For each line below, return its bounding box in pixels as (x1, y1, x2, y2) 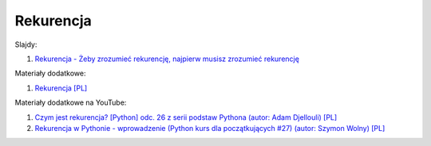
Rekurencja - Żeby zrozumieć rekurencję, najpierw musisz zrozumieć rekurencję (34, 54, 299, 63)
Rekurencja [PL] (34, 83, 88, 93)
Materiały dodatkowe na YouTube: (14, 98, 127, 107)
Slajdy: (14, 40, 38, 49)
